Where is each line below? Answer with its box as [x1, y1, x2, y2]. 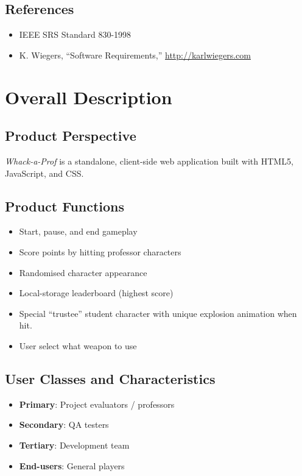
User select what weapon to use [19, 339, 137, 352]
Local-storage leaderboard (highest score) [19, 286, 174, 299]
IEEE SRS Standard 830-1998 [19, 28, 132, 41]
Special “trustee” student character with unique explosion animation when [19, 307, 297, 319]
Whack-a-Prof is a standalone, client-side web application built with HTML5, [5, 154, 293, 167]
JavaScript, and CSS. [5, 166, 84, 179]
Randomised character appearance [19, 266, 147, 279]
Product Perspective [5, 126, 136, 145]
